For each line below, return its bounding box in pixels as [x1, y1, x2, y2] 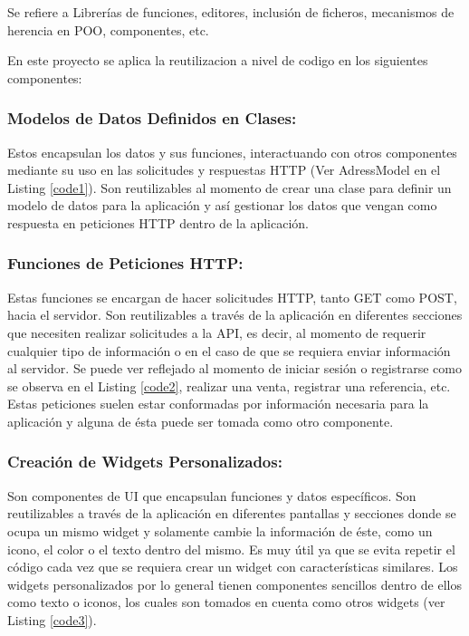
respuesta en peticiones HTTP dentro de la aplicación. [7, 213, 309, 232]
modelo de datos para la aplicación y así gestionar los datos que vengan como [7, 196, 437, 215]
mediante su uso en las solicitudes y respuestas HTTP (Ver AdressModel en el [7, 160, 441, 179]
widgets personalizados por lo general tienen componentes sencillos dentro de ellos [7, 574, 462, 593]
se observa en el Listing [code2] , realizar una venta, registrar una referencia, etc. [7, 376, 451, 395]
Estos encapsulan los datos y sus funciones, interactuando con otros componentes [7, 142, 457, 161]
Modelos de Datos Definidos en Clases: [7, 107, 297, 130]
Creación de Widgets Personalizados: [7, 450, 282, 473]
